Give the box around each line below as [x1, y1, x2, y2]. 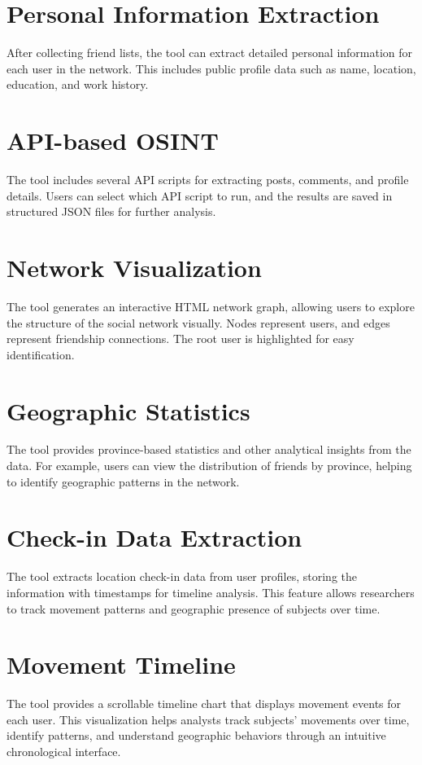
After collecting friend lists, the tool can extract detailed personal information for [7, 44, 413, 61]
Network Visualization [7, 251, 262, 284]
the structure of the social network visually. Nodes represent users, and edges [7, 314, 390, 331]
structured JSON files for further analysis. [7, 203, 216, 220]
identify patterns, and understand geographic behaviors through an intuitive [7, 727, 386, 744]
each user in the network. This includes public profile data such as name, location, [7, 59, 416, 77]
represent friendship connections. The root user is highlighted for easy [7, 330, 355, 347]
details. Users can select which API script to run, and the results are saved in [7, 187, 393, 204]
